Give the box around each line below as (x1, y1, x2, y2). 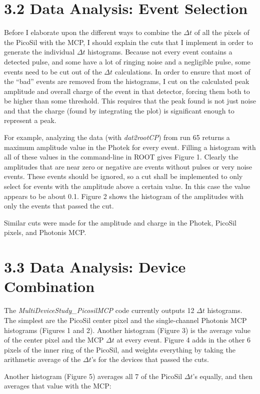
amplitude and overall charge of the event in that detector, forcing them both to (4, 85, 250, 96)
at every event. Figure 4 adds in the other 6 (116, 334, 250, 345)
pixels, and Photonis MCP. (4, 227, 86, 237)
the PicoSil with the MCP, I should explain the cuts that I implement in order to (4, 36, 253, 47)
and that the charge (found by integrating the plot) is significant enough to (4, 105, 234, 115)
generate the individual (4, 46, 75, 57)
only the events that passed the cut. (4, 200, 114, 211)
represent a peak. (4, 115, 56, 125)
